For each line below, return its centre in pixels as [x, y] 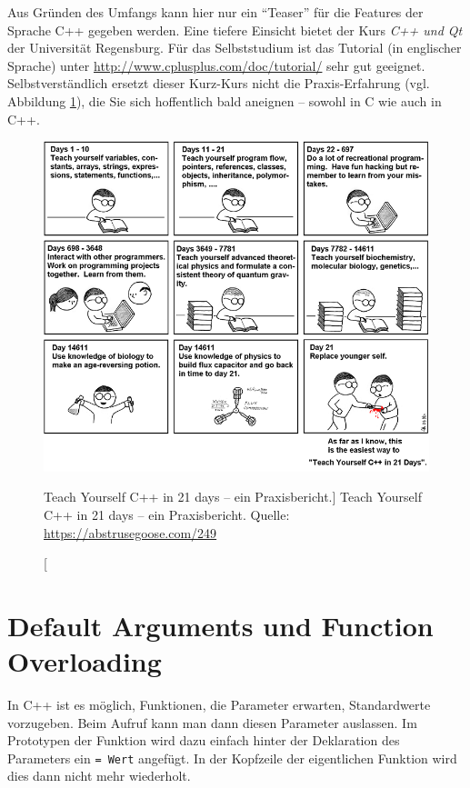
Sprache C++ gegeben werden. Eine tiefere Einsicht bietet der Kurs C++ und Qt [235, 30]
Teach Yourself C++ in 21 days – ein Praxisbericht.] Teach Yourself [233, 497]
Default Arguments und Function [220, 625]
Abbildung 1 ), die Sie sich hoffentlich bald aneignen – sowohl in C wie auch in [225, 100]
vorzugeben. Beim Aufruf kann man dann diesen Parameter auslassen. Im [212, 722]
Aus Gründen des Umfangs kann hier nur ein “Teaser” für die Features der [215, 12]
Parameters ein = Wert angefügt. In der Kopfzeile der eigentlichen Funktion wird [232, 758]
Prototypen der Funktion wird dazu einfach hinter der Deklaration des [204, 740]
